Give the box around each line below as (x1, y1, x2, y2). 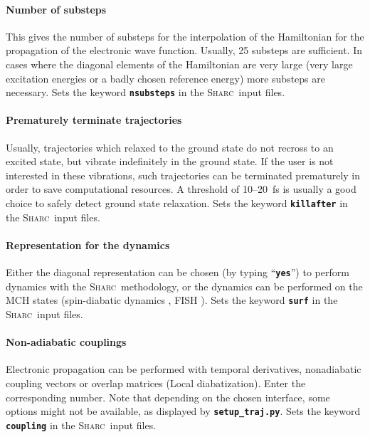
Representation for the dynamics (6, 237, 170, 252)
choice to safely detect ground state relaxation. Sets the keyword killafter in (6, 196, 348, 210)
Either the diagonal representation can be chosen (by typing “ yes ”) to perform (6, 265, 349, 280)
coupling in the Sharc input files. (6, 417, 157, 432)
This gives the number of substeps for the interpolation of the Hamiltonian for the (6, 28, 364, 43)
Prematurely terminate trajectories (6, 112, 182, 127)
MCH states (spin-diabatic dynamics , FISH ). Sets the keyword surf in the (6, 293, 338, 307)
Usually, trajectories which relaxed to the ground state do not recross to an (6, 139, 334, 154)
